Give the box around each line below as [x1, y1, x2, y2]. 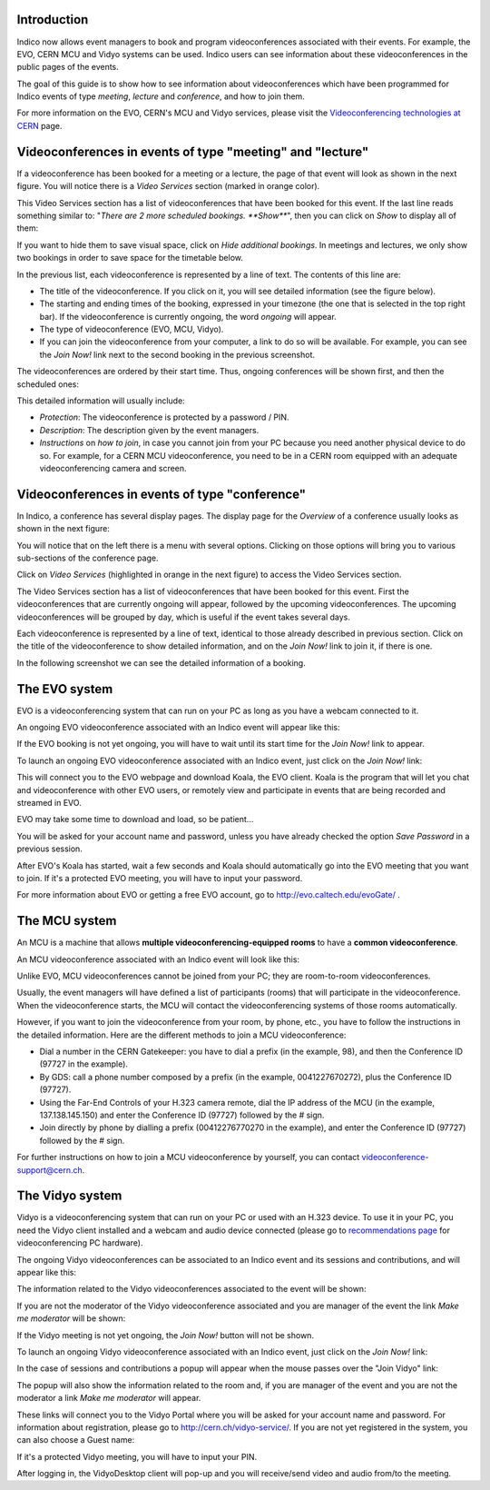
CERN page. [16, 120, 63, 131]
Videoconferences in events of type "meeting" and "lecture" [16, 144, 369, 159]
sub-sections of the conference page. [16, 552, 159, 563]
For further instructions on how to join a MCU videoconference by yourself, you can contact [16, 1152, 360, 1163]
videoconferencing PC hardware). [16, 1237, 143, 1248]
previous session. [16, 843, 83, 854]
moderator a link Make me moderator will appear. [16, 1393, 201, 1404]
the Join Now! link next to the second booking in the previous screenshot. [39, 349, 316, 360]
